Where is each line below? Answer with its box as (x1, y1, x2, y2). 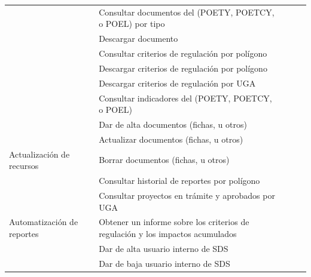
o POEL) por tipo (99, 17, 165, 30)
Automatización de (9, 216, 78, 228)
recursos (9, 159, 39, 172)
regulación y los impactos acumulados (99, 227, 237, 239)
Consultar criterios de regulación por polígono (99, 47, 267, 60)
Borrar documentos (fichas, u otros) (99, 153, 230, 166)
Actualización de (9, 147, 70, 160)
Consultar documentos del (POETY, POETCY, (99, 5, 275, 18)
